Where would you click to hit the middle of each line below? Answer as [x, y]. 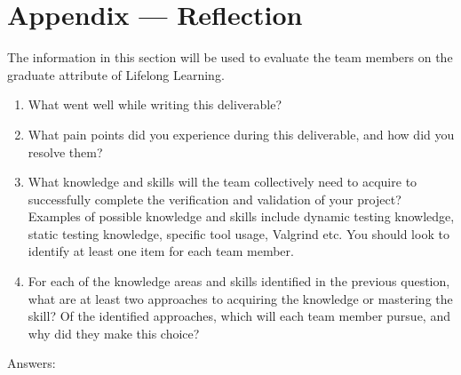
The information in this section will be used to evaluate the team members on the [230, 57]
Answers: [32, 363]
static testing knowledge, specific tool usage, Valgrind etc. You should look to [238, 233]
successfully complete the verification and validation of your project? [215, 199]
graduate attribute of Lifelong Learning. [116, 74]
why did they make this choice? [114, 333]
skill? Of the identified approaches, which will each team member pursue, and [239, 316]
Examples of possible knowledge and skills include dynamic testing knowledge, [241, 216]
